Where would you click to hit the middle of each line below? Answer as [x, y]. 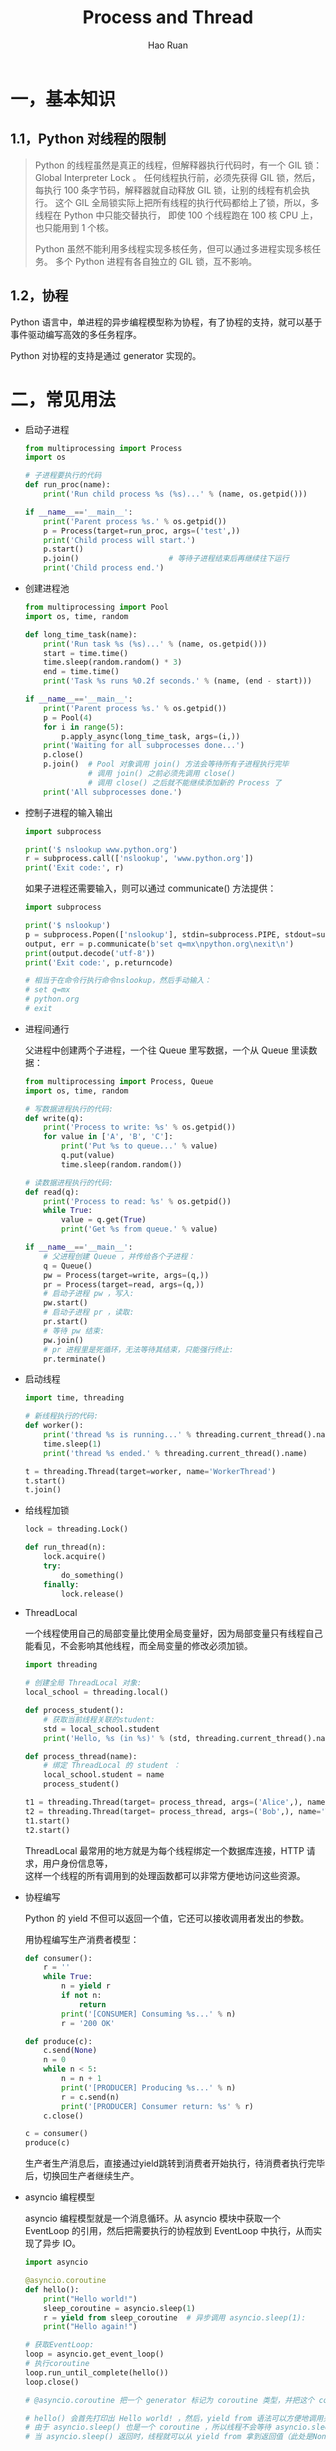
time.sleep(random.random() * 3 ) [113, 662]
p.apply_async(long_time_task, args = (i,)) [151, 736]
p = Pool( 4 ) [68, 717]
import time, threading [74, 1398]
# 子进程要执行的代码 [63, 476]
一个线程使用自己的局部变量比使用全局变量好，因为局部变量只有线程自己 [173, 1633]
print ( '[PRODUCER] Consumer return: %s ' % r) [157, 2106]
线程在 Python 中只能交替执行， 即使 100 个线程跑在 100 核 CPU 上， [176, 215]
